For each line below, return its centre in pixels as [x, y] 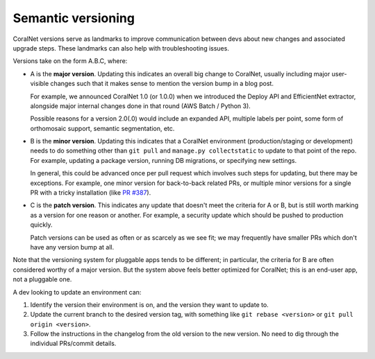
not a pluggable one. [42, 279]
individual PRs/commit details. [73, 344]
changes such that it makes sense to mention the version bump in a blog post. [162, 84]
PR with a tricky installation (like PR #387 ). [91, 193]
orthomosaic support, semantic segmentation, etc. [102, 128]
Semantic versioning [74, 18]
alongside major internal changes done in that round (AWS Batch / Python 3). [141, 106]
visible [40, 84]
